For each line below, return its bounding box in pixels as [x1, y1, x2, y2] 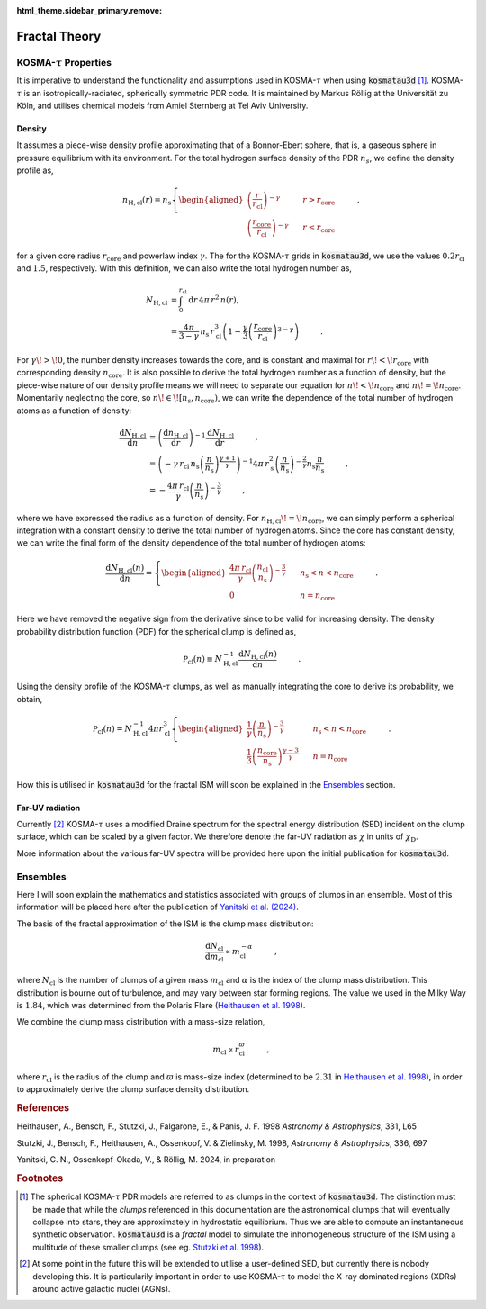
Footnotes [16, 1171, 64, 1184]
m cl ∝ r [212, 1044, 240, 1057]
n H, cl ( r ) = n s [121, 194, 172, 207]
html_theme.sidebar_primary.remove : [16, 5, 162, 15]
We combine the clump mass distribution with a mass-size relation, [16, 1016, 265, 1027]
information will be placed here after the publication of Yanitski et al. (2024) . [16, 901, 299, 913]
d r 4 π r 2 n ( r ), [187, 293, 239, 305]
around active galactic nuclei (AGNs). [32, 1283, 171, 1294]
